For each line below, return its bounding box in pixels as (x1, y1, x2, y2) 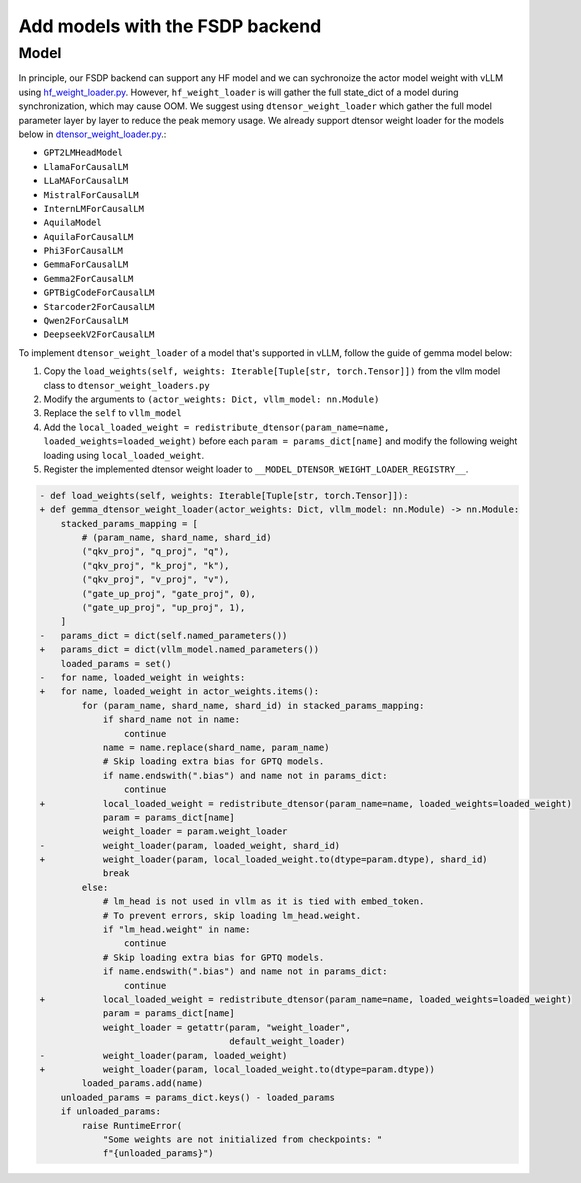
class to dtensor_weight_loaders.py (43, 379, 210, 391)
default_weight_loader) (229, 1036, 346, 1047)
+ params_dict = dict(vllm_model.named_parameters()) (39, 644, 320, 655)
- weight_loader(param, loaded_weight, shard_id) (39, 840, 341, 851)
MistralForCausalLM (43, 189, 139, 200)
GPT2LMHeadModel (43, 147, 124, 159)
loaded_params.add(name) (81, 1078, 204, 1089)
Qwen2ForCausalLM (43, 315, 129, 327)
